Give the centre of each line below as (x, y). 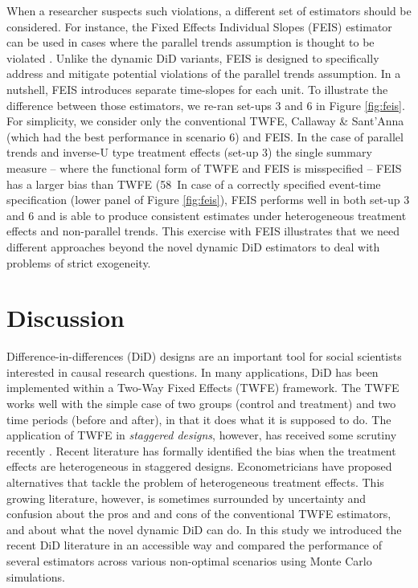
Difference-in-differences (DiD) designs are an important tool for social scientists (204, 356)
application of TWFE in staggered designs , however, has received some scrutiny (202, 435)
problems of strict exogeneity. (79, 262)
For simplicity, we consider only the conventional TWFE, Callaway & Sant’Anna (205, 121)
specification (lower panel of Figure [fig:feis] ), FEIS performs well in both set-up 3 (208, 200)
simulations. (36, 576)
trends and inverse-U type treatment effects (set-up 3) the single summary (189, 152)
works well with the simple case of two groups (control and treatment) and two (201, 403)
